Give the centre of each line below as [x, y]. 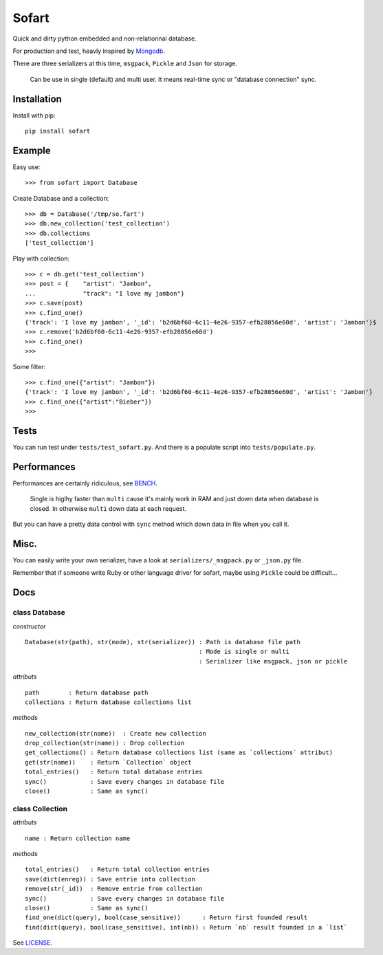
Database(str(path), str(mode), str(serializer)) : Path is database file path [163, 642]
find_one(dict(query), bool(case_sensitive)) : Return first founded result [166, 918]
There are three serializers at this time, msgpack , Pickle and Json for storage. [125, 64]
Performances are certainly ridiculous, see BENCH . [85, 483]
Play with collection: [41, 259]
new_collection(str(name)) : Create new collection [116, 733]
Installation [37, 99]
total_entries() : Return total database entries [114, 772]
